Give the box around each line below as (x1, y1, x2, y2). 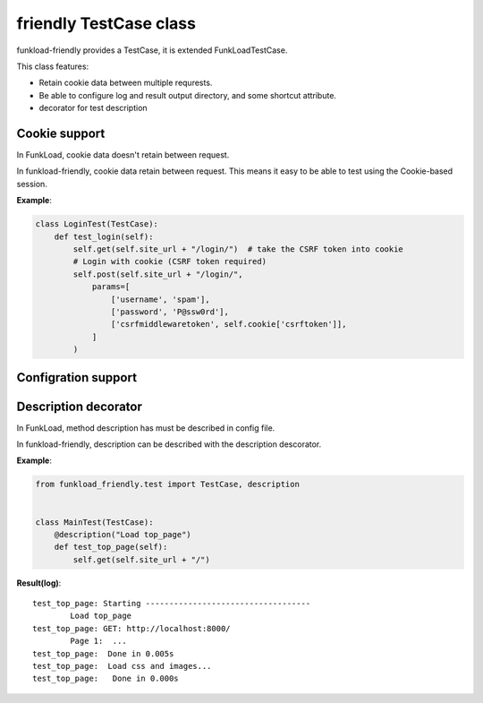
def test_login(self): (54, 231, 154, 242)
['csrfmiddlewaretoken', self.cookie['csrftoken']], (110, 319, 347, 330)
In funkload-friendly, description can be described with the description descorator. (16, 439, 322, 450)
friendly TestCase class (16, 13, 197, 33)
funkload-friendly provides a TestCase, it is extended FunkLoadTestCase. (16, 45, 288, 56)
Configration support (16, 370, 138, 385)
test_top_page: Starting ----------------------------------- (32, 598, 311, 609)
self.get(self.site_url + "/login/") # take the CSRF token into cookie (72, 244, 404, 254)
